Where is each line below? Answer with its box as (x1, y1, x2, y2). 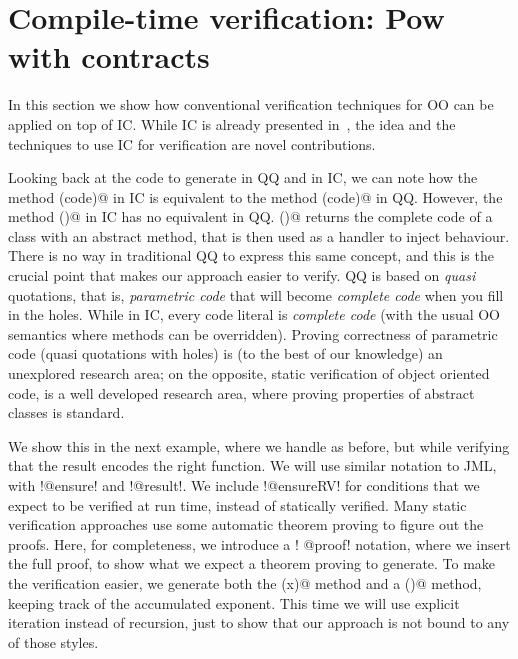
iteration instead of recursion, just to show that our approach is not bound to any (8, 612, 510, 633)
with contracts (8, 36, 210, 77)
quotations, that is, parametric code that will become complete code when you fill (8, 284, 504, 305)
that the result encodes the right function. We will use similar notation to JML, (8, 455, 497, 476)
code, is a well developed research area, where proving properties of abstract (8, 382, 475, 403)
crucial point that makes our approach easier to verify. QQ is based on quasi (8, 265, 476, 286)
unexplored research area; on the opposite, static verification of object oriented (8, 363, 490, 384)
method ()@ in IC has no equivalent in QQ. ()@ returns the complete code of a (8, 206, 493, 227)
